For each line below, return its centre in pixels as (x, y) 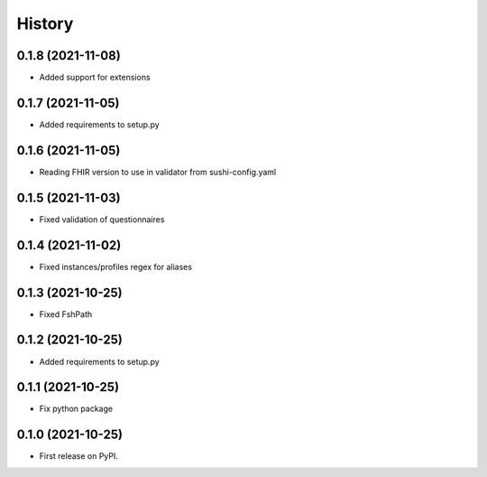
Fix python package (76, 409)
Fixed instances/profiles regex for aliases (116, 267)
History (45, 23)
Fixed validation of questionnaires (102, 219)
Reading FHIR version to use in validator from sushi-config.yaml (158, 172)
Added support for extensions (95, 78)
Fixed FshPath (66, 314)
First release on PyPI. (79, 456)
